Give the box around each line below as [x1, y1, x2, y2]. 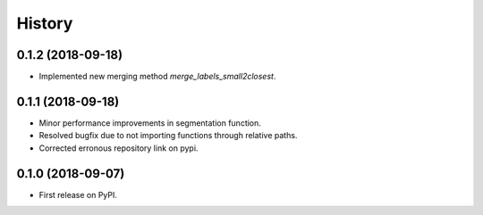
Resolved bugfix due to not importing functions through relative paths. [38, 130, 298, 141]
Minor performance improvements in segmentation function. [38, 117, 261, 128]
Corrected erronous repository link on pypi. [38, 143, 199, 153]
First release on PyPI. [38, 189, 118, 200]
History [16, 13, 73, 33]
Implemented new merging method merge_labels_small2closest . [38, 71, 276, 82]
